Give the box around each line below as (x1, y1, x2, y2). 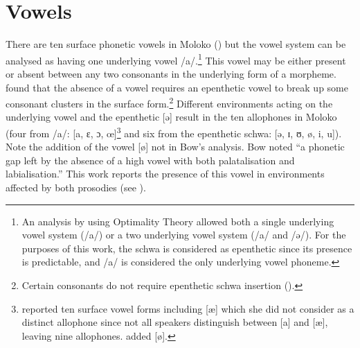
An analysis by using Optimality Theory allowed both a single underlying (21, 214, 334, 228)
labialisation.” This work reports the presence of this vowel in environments (6, 166, 325, 181)
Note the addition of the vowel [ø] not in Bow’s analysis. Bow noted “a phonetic (6, 139, 345, 154)
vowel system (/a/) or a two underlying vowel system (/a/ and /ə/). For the (21, 227, 346, 242)
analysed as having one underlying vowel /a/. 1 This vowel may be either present (6, 51, 346, 67)
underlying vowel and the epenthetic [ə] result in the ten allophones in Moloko (6, 110, 337, 124)
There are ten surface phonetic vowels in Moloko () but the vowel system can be (6, 37, 346, 51)
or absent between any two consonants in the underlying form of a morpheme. (6, 66, 336, 80)
